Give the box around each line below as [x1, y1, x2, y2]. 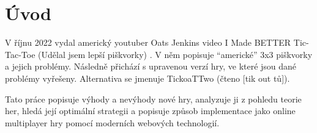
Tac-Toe [5, 48, 35, 60]
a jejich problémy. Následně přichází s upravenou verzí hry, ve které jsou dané [5, 60, 297, 73]
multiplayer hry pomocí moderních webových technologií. [5, 116, 220, 129]
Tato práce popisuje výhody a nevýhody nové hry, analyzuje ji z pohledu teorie [5, 92, 302, 105]
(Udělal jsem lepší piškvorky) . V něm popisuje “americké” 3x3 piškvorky [38, 48, 313, 60]
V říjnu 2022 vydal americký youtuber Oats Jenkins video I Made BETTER [5, 36, 291, 49]
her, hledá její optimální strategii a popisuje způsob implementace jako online [5, 104, 296, 117]
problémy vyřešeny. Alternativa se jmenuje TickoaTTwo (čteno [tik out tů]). [5, 71, 290, 84]
